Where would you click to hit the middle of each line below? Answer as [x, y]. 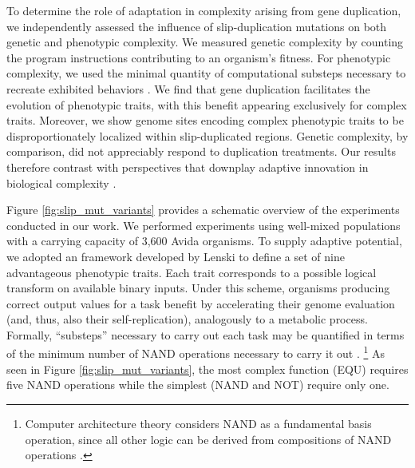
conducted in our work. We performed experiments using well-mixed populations [204, 225]
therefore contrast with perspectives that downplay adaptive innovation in [188, 167]
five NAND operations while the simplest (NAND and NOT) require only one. [198, 385]
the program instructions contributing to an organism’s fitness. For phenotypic [199, 57]
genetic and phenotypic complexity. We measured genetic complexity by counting [205, 42]
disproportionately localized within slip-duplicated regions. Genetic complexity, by [207, 135]
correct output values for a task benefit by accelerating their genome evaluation [201, 303]
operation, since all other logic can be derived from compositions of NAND [208, 439]
